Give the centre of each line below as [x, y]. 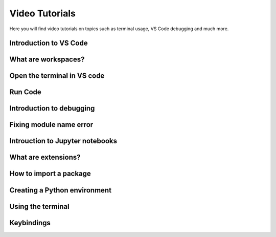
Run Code [26, 92]
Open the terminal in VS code [57, 76]
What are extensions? [45, 157]
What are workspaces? [47, 60]
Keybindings [30, 223]
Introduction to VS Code [49, 43]
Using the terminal [39, 207]
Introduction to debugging [52, 108]
